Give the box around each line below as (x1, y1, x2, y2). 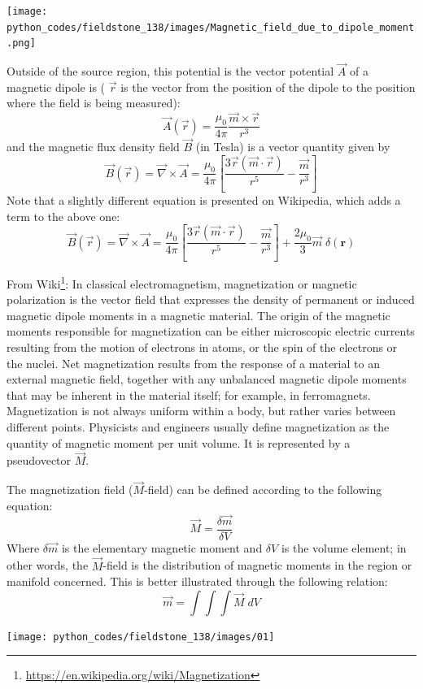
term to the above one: (7, 207, 120, 224)
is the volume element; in (281, 539, 407, 556)
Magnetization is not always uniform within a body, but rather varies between (7, 402, 396, 419)
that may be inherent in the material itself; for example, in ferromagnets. (7, 386, 371, 403)
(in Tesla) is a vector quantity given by (195, 138, 390, 155)
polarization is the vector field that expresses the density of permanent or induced (7, 291, 415, 308)
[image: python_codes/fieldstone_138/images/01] (7, 630, 275, 643)
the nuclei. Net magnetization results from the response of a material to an (7, 354, 380, 371)
